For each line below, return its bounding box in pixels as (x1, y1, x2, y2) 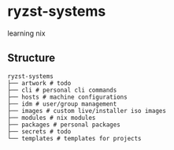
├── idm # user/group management (7, 99, 117, 108)
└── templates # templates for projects (7, 134, 143, 142)
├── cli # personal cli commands (7, 86, 117, 94)
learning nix (7, 28, 46, 38)
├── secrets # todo (7, 127, 72, 136)
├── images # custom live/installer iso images (7, 107, 167, 114)
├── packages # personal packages (7, 121, 121, 129)
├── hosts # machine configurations (7, 93, 128, 101)
